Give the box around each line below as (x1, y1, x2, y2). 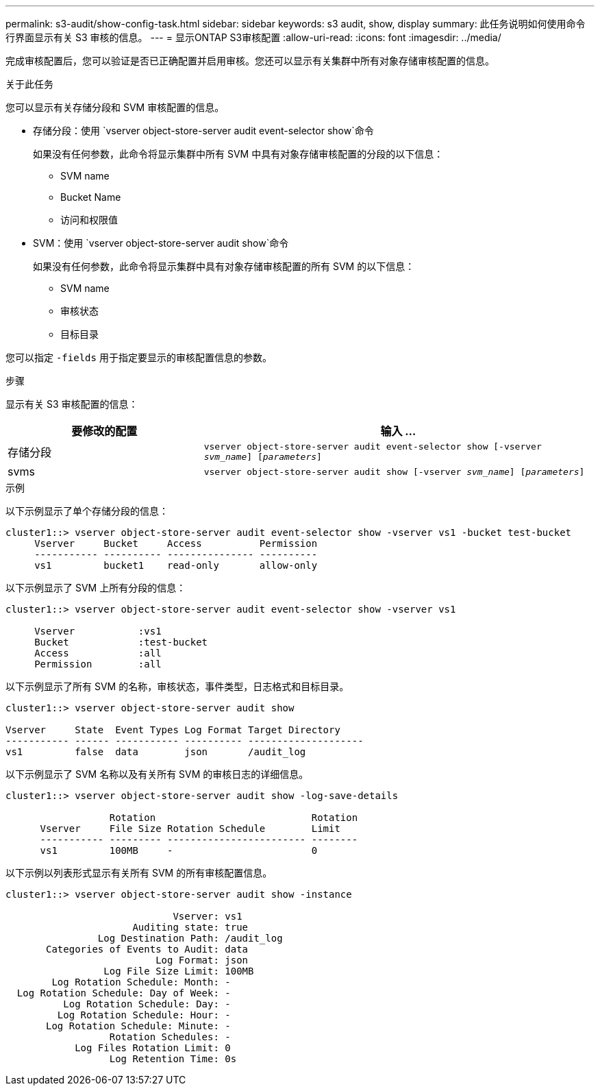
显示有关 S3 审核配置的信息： (5, 398, 138, 410)
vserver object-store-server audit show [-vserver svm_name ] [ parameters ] (203, 466, 585, 477)
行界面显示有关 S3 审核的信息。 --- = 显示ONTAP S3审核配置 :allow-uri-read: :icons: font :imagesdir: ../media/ (5, 32, 501, 43)
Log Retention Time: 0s (109, 1053, 237, 1064)
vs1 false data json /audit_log (5, 746, 306, 757)
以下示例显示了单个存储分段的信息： (5, 505, 168, 517)
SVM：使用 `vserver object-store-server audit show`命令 (33, 237, 289, 249)
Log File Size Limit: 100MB (103, 966, 254, 977)
